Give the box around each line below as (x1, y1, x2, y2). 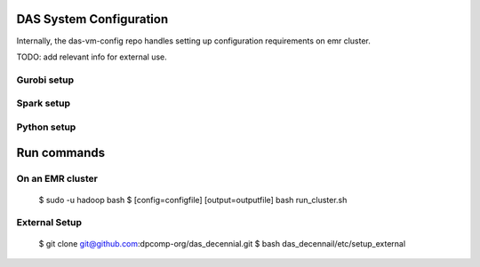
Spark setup (16, 98, 71, 110)
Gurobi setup (16, 74, 75, 86)
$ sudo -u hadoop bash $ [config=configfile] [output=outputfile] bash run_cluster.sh (38, 194, 348, 205)
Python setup (16, 121, 76, 133)
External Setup (16, 216, 82, 229)
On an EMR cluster (16, 173, 98, 185)
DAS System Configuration (16, 12, 169, 27)
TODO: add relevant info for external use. (16, 51, 168, 62)
